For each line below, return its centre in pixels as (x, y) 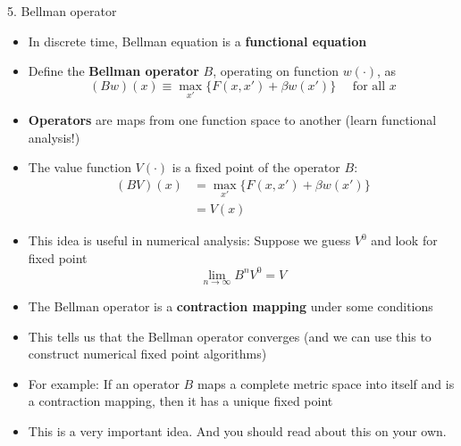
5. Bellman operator (62, 11)
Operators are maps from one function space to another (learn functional (232, 120)
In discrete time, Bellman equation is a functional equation (197, 41)
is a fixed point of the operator (256, 167)
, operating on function (276, 71)
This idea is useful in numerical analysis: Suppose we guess (189, 240)
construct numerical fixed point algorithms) (147, 354)
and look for (404, 240)
